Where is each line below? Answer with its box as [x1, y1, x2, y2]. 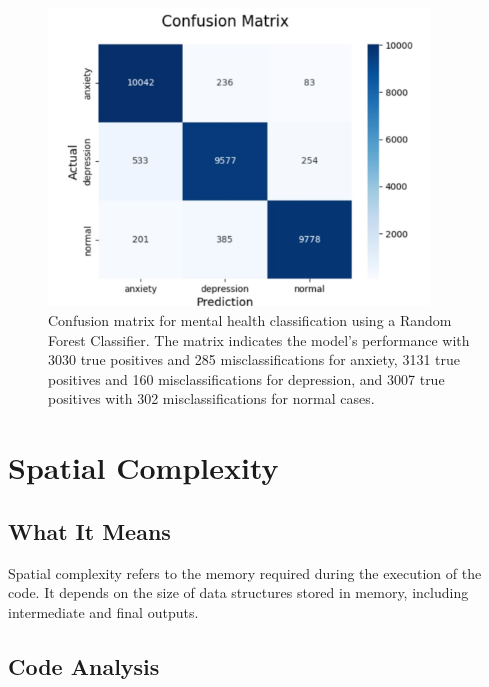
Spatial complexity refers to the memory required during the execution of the [8, 562, 482, 583]
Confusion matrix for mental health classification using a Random [48, 310, 452, 331]
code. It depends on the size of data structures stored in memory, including [8, 582, 469, 603]
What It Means [8, 515, 171, 546]
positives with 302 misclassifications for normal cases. [48, 388, 375, 409]
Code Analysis [8, 650, 160, 681]
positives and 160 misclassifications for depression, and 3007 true [48, 368, 445, 389]
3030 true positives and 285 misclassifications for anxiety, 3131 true [48, 349, 461, 370]
